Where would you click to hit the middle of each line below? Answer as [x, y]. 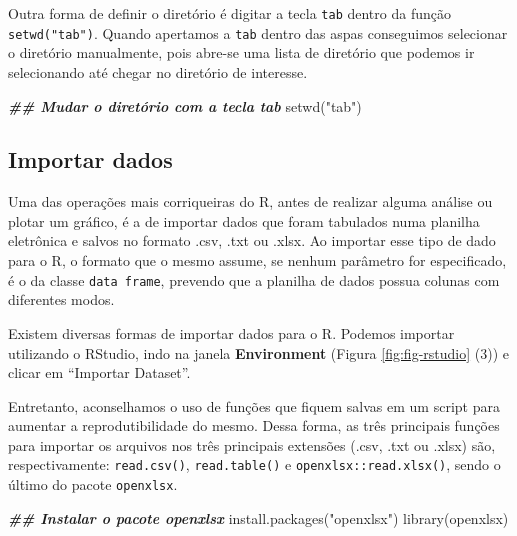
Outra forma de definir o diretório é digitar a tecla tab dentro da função [229, 13]
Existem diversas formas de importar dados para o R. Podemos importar [231, 332]
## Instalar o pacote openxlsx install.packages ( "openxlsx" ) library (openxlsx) [258, 517]
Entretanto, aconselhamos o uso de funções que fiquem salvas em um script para [254, 405]
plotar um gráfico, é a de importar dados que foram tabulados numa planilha [244, 220]
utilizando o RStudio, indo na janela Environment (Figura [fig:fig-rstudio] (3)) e [258, 352]
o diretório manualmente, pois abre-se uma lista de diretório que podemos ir [241, 52]
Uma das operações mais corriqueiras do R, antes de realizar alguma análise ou [250, 201]
